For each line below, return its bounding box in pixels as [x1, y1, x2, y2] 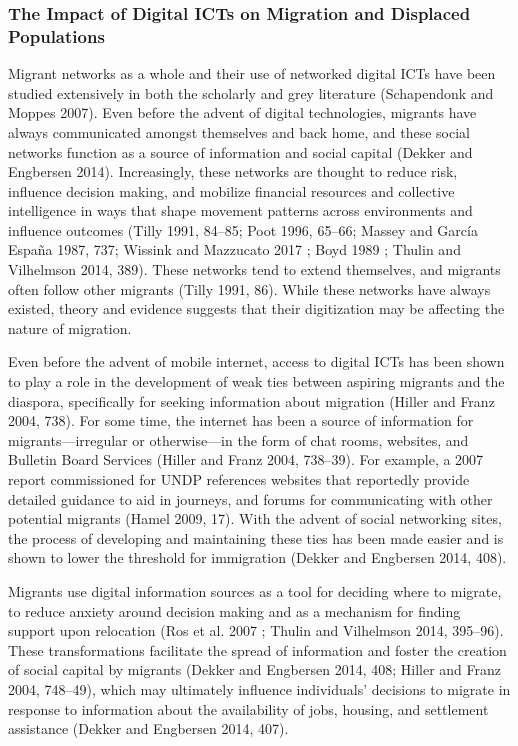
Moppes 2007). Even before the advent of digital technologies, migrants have [8, 102, 477, 123]
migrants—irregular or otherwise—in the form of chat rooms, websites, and [8, 429, 469, 450]
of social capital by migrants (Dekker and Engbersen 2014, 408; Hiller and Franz [8, 659, 501, 680]
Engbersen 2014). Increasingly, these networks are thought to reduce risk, [8, 161, 458, 182]
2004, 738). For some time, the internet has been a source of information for [8, 410, 474, 431]
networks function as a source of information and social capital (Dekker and [8, 141, 473, 162]
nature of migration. [8, 317, 132, 338]
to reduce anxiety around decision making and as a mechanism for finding [8, 600, 461, 621]
